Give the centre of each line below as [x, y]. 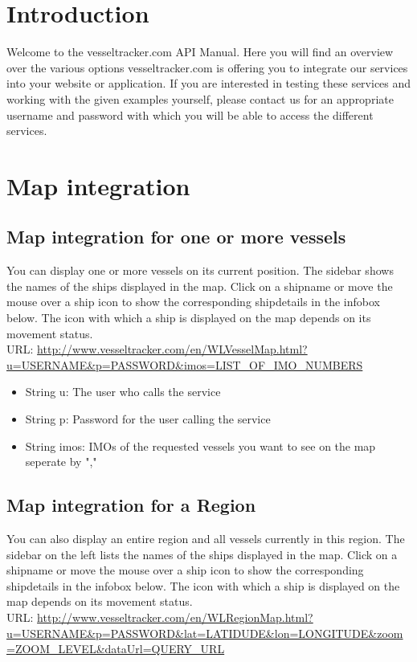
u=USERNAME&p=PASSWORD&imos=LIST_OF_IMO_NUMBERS [185, 364]
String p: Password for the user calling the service [148, 419]
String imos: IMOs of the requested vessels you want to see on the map [200, 445]
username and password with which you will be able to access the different [190, 114]
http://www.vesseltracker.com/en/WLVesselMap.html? [172, 349]
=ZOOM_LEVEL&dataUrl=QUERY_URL [116, 649]
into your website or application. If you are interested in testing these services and [209, 83]
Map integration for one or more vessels [176, 237]
